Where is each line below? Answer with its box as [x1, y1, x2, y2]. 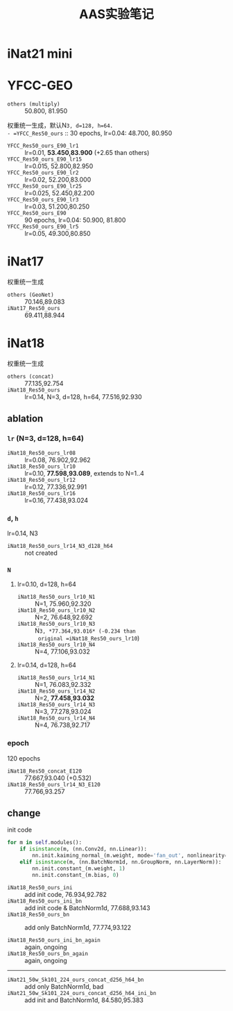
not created [24, 549, 58, 557]
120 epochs [7, 754, 40, 762]
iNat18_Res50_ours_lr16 [7, 490, 76, 497]
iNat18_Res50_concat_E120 [7, 768, 82, 775]
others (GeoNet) [7, 291, 54, 299]
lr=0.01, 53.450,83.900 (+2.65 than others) [24, 149, 150, 157]
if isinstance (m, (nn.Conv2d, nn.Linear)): [19, 846, 148, 852]
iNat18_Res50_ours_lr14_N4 [17, 715, 96, 722]
